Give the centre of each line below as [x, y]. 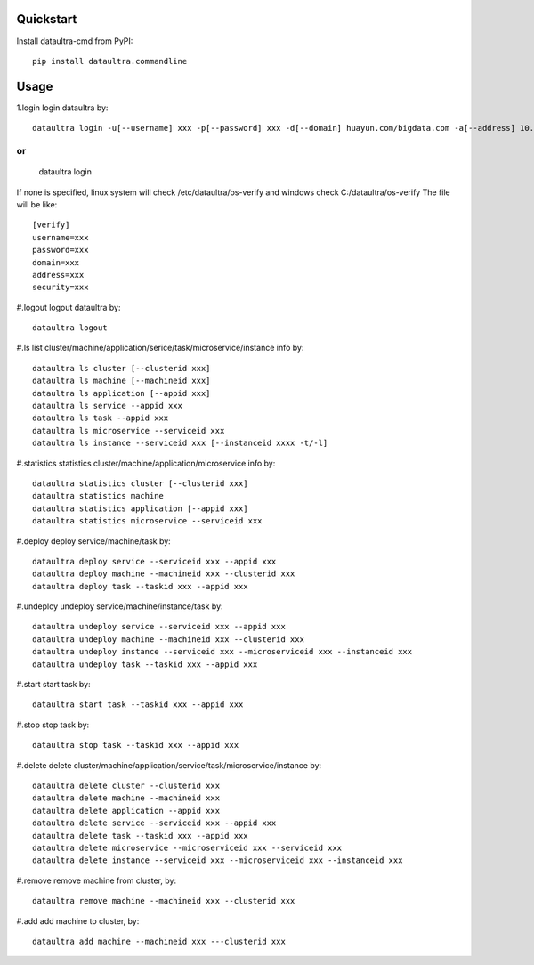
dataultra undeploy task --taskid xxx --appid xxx [145, 664]
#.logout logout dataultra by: [69, 307]
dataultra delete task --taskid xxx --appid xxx [140, 835]
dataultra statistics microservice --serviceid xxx [147, 521]
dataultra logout [70, 328]
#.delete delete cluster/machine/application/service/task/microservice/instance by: [169, 765]
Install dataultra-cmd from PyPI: [75, 41]
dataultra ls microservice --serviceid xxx [129, 430]
